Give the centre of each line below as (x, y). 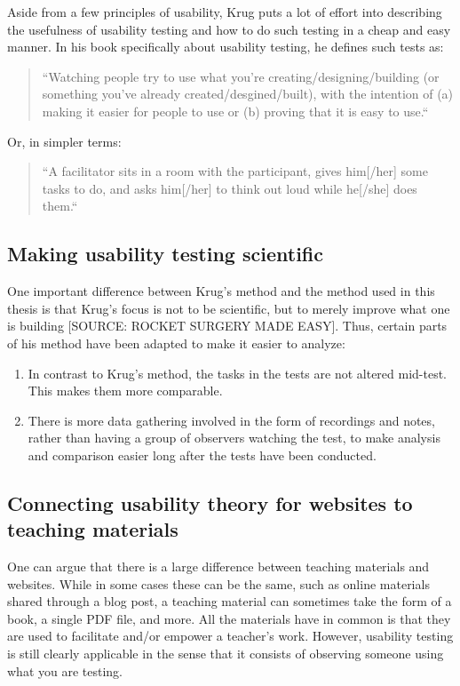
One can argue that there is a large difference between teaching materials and (218, 566)
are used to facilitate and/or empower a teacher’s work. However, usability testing (230, 636)
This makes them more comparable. (125, 391)
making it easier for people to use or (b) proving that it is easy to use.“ (235, 111)
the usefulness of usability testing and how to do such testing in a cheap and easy (229, 29)
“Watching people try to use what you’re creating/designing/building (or (241, 76)
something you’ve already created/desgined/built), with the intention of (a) (248, 94)
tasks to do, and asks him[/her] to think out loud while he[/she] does (230, 188)
